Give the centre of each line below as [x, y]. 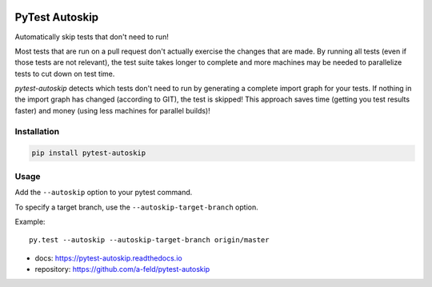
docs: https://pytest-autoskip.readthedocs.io [109, 258]
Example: [30, 221]
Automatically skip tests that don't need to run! [92, 37]
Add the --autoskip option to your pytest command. [104, 193]
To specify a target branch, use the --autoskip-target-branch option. [137, 207]
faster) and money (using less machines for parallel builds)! [113, 110]
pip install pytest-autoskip [89, 153]
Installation [37, 131]
